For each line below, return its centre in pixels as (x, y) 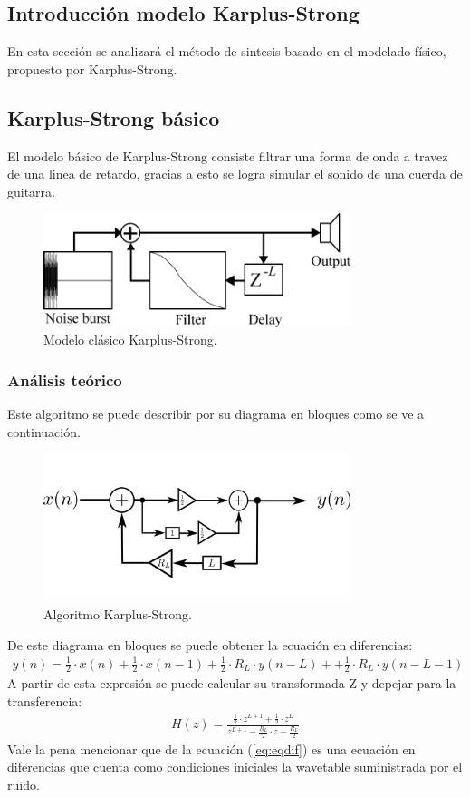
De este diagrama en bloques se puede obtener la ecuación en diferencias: (210, 644)
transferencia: (45, 701)
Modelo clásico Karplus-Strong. (130, 340)
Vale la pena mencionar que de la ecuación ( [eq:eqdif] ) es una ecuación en (211, 748)
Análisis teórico (65, 379)
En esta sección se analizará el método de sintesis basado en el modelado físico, (227, 51)
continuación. (44, 431)
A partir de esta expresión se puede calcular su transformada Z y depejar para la (232, 683)
